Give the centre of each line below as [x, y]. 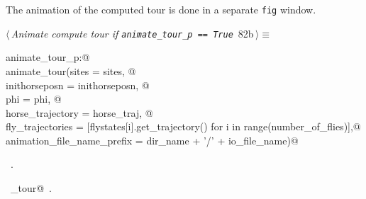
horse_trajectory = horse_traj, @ [79, 112]
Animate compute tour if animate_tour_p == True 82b [132, 33]
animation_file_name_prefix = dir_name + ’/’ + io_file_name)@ [152, 140]
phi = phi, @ [34, 99]
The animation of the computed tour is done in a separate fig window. [161, 9]
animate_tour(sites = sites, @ [71, 70]
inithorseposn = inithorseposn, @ [78, 85]
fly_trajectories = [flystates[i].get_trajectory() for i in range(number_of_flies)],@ [183, 126]
